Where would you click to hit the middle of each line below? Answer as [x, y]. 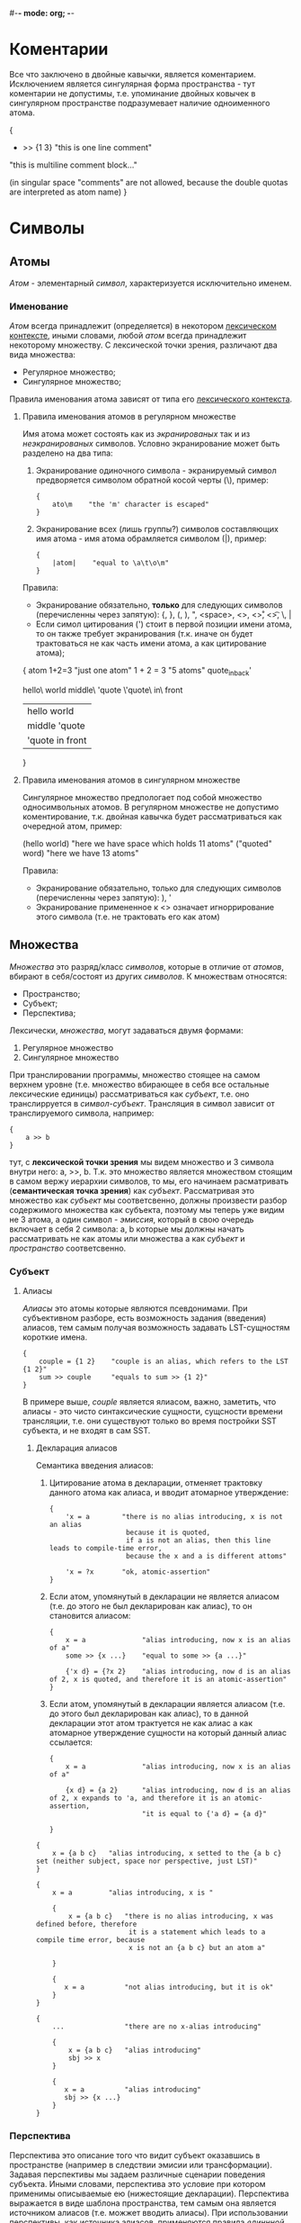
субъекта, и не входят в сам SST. [86, 1431]
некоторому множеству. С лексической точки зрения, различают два [144, 345]
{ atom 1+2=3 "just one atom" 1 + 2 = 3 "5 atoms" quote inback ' [137, 672]
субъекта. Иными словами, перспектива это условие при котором [138, 2184]
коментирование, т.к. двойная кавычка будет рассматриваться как [152, 817]
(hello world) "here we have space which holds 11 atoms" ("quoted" [147, 844]
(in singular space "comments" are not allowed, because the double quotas [149, 182]
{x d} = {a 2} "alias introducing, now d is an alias [178, 1791]
